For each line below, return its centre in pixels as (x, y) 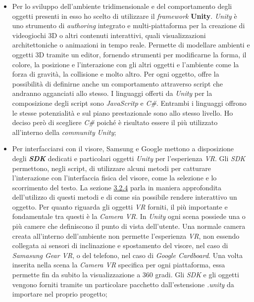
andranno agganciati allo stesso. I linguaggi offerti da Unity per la (112, 93)
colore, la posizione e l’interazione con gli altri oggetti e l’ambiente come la (126, 64)
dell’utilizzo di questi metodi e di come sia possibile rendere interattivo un (125, 197)
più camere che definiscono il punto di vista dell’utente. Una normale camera (129, 226)
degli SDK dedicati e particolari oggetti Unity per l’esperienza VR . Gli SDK (129, 158)
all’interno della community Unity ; (64, 132)
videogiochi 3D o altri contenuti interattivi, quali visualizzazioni (109, 35)
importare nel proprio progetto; (60, 294)
